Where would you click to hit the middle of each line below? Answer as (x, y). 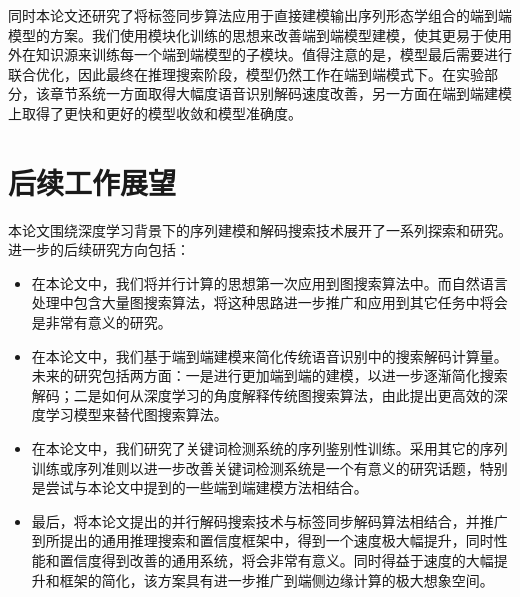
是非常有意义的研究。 (101, 322)
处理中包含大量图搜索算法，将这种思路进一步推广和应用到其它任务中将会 (269, 302)
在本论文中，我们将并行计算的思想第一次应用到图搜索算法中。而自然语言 (269, 282)
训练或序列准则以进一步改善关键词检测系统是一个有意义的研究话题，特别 (269, 467)
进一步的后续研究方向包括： (99, 249)
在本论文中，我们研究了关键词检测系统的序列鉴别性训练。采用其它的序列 (269, 448)
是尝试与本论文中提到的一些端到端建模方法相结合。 (199, 487)
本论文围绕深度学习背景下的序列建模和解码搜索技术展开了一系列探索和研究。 (260, 229)
